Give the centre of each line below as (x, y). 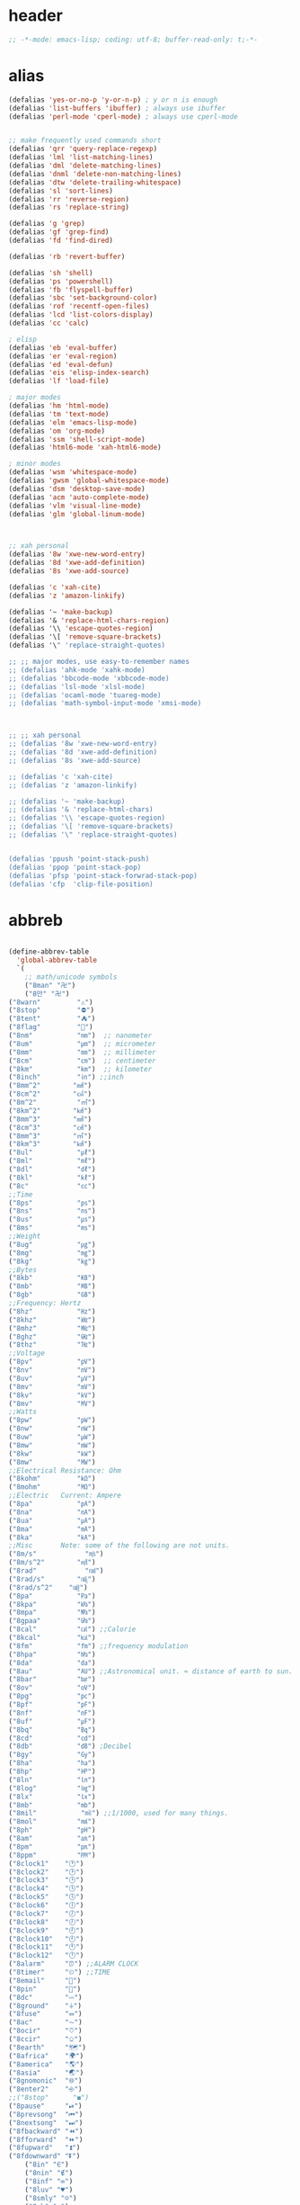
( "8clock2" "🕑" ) (46, 1872)
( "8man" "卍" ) (50, 985)
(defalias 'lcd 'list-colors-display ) (81, 315)
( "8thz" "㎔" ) (52, 1345)
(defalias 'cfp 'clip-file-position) (81, 884)
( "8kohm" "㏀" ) (52, 1479)
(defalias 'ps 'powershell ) (61, 281)
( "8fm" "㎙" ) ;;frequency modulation (98, 1646)
